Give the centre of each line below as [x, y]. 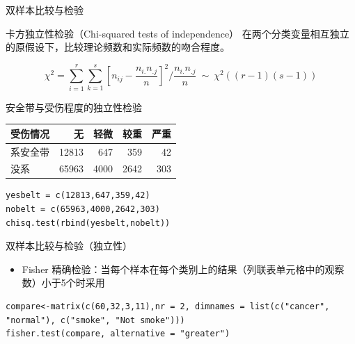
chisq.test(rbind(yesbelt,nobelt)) [88, 223]
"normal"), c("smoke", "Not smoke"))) [95, 320]
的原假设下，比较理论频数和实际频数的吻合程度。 [118, 47]
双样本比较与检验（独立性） [69, 246]
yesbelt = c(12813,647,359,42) [78, 196]
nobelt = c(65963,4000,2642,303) [83, 210]
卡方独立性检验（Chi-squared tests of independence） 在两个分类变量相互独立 [177, 33]
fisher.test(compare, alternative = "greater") [118, 334]
